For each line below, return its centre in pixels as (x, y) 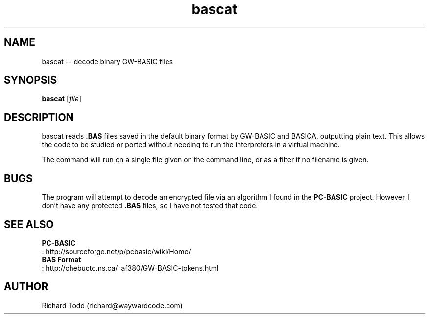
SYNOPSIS (31, 80)
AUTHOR (26, 287)
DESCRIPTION (39, 117)
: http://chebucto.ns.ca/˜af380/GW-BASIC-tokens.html (130, 268)
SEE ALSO (29, 224)
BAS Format (61, 259)
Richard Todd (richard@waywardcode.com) (112, 305)
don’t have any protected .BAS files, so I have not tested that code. (150, 206)
